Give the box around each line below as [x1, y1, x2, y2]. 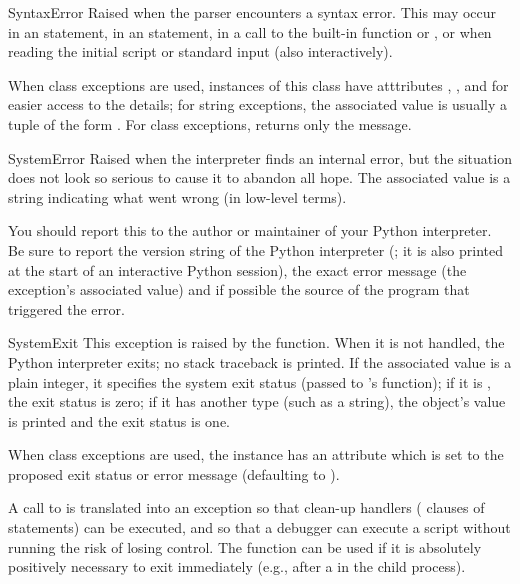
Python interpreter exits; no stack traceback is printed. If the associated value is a [8, 351, 512, 372]
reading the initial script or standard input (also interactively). [8, 41, 393, 62]
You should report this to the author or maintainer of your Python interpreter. [8, 220, 492, 241]
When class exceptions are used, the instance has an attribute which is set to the [8, 444, 504, 465]
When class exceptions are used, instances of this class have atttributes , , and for [8, 74, 509, 95]
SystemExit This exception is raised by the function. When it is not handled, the [8, 332, 505, 353]
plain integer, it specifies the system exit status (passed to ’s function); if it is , [8, 371, 491, 392]
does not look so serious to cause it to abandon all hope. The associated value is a [8, 167, 511, 188]
